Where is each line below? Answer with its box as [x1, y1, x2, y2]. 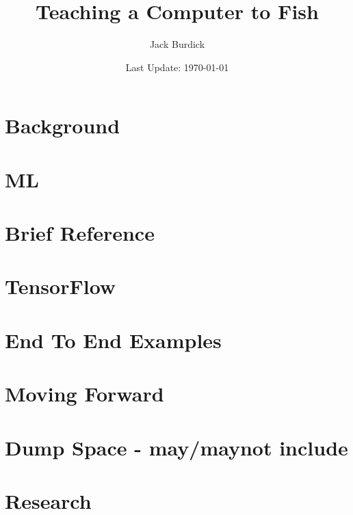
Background [5, 111, 120, 140]
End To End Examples [5, 326, 222, 354]
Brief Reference [5, 219, 155, 247]
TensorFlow [5, 272, 116, 300]
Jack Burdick [149, 37, 205, 51]
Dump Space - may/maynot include [5, 433, 348, 461]
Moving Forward [5, 380, 164, 408]
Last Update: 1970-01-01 [125, 60, 229, 74]
